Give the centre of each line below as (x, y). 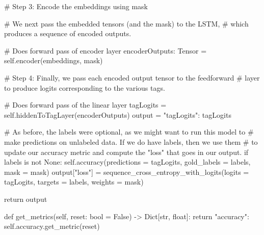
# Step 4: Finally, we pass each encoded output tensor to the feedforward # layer (132, 77)
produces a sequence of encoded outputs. (68, 33)
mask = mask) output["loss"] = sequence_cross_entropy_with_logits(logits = (127, 172)
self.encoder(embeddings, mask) (54, 60)
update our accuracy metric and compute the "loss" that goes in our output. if (126, 152)
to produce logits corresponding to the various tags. (85, 87)
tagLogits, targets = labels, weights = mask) (74, 182)
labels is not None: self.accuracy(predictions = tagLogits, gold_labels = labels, (127, 162)
